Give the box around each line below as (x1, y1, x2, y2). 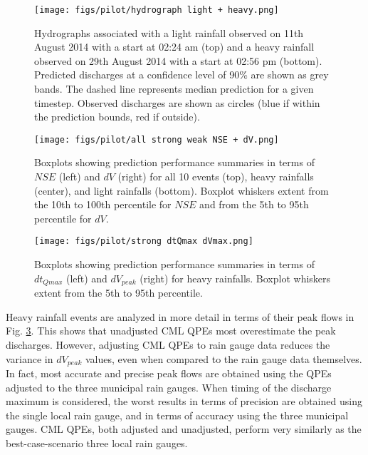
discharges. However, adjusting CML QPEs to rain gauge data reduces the (6, 337, 330, 352)
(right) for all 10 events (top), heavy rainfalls (117, 169, 314, 184)
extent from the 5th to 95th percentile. (34, 285, 203, 300)
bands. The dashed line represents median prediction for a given (34, 81, 314, 96)
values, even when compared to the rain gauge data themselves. (85, 351, 362, 366)
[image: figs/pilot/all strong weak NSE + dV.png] (34, 134, 279, 145)
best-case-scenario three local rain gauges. (6, 435, 188, 450)
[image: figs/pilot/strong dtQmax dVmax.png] (34, 236, 253, 247)
